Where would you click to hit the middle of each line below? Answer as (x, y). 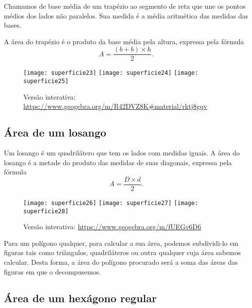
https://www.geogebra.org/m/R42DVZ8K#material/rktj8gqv (115, 106)
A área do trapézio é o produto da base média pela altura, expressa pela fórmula (124, 41)
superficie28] (46, 211)
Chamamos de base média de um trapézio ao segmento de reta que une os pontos (125, 6)
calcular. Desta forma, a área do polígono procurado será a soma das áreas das (121, 262)
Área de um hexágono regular (80, 298)
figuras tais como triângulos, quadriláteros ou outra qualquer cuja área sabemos (123, 252)
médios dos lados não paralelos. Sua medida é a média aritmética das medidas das (126, 15)
